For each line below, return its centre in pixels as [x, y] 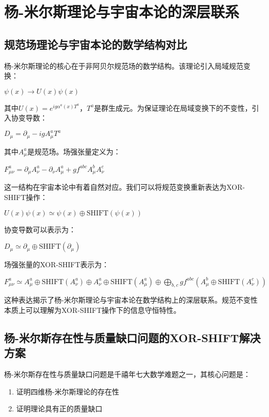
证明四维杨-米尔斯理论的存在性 [68, 391]
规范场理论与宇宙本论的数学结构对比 [96, 44]
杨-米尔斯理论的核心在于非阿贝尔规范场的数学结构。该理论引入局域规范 [124, 65]
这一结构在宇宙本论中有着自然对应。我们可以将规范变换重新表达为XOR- [125, 187]
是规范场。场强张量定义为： [74, 151]
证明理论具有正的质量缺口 [59, 409]
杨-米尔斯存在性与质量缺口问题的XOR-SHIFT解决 [132, 338]
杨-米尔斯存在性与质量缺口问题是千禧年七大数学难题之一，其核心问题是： [127, 374]
